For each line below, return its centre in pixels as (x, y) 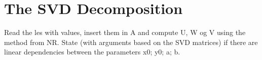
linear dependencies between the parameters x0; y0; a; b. (92, 52)
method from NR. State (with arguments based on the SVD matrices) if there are (131, 42)
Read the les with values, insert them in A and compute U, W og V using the (125, 32)
